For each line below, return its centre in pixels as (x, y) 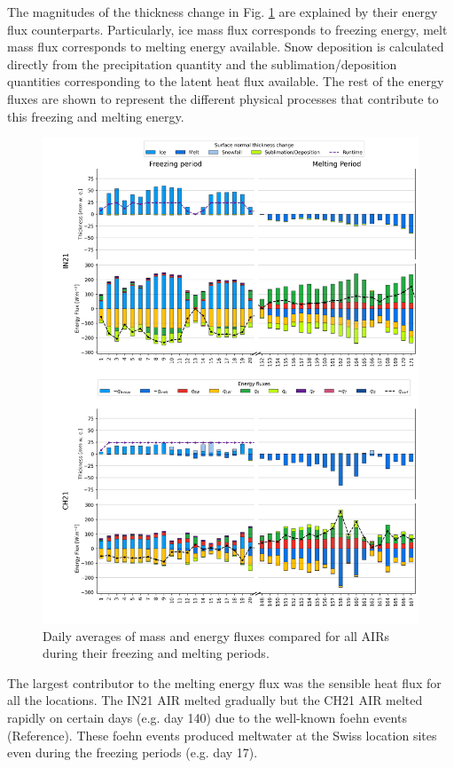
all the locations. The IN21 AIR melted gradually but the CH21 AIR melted (215, 700)
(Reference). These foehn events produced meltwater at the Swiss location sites (222, 735)
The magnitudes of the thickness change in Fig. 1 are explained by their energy (223, 12)
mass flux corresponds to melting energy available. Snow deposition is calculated (226, 47)
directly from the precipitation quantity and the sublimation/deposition (202, 63)
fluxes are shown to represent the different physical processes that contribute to (223, 98)
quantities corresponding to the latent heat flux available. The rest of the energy (226, 81)
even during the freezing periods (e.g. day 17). (133, 752)
